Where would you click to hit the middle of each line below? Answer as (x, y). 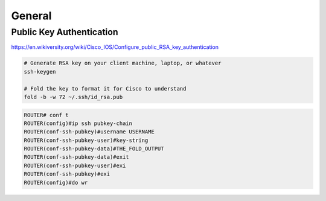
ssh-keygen (40, 72)
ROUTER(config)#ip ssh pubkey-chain (78, 123)
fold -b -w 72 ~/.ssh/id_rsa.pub (73, 97)
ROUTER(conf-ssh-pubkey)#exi (67, 174)
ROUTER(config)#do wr (56, 182)
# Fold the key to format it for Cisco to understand (105, 88)
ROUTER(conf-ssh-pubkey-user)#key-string (86, 140)
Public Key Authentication (65, 32)
